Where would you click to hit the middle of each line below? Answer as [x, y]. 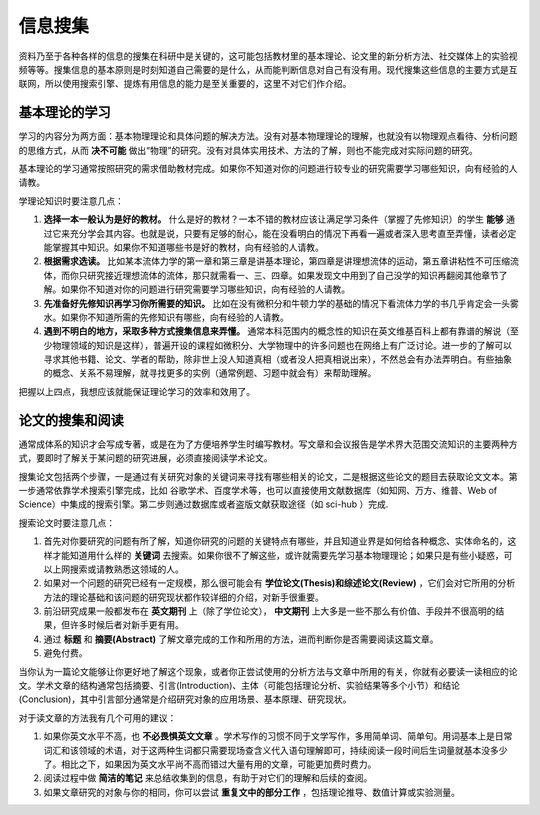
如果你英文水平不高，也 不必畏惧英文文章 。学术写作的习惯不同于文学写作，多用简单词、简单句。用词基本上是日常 [278, 736]
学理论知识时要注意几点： [71, 201]
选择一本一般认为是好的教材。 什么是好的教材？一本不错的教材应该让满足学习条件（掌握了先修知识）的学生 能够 [273, 219]
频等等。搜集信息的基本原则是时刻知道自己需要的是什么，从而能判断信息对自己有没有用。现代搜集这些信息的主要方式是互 [268, 69]
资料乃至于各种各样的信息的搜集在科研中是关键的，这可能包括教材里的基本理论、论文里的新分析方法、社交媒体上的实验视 [268, 56]
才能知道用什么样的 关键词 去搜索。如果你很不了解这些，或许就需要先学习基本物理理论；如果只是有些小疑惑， [277, 555]
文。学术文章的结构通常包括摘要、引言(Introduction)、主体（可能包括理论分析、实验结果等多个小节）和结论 [239, 686]
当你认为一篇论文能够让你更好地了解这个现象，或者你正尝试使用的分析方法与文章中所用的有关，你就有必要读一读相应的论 [268, 671]
